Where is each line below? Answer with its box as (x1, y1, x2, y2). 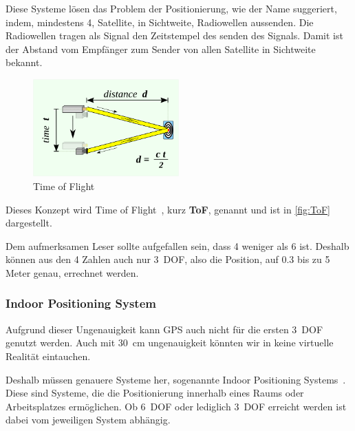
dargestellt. (6, 215, 52, 230)
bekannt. (6, 55, 43, 70)
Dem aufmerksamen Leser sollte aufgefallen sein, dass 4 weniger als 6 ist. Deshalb (6, 238, 349, 253)
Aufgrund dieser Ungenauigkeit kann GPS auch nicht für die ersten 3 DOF (6, 322, 323, 336)
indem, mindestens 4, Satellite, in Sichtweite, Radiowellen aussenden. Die (6, 14, 314, 29)
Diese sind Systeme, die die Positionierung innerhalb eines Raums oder (6, 386, 304, 400)
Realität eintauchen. (6, 348, 91, 363)
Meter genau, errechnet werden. (6, 265, 139, 280)
